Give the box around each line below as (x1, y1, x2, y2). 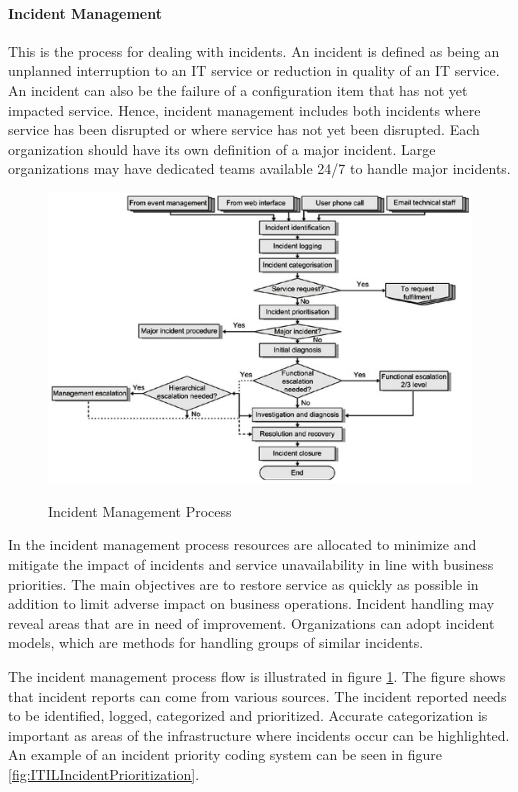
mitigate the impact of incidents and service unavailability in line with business (8, 553, 494, 574)
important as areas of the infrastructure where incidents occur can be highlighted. (8, 724, 510, 745)
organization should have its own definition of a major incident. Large (8, 138, 436, 159)
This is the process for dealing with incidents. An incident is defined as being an (8, 40, 500, 61)
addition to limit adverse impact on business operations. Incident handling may (8, 593, 495, 614)
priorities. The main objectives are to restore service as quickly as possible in (8, 573, 479, 594)
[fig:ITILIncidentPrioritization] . (8, 763, 200, 784)
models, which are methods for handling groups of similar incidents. (8, 632, 424, 653)
